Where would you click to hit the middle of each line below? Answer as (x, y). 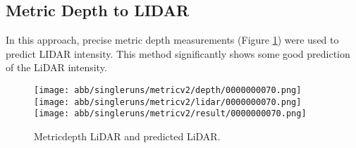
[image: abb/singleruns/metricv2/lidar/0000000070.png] (168, 102)
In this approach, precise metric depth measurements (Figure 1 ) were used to (172, 40)
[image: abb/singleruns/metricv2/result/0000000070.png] (170, 114)
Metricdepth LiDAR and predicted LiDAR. (127, 136)
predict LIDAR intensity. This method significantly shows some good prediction (178, 53)
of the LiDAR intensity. (56, 67)
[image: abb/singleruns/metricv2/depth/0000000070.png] (168, 90)
